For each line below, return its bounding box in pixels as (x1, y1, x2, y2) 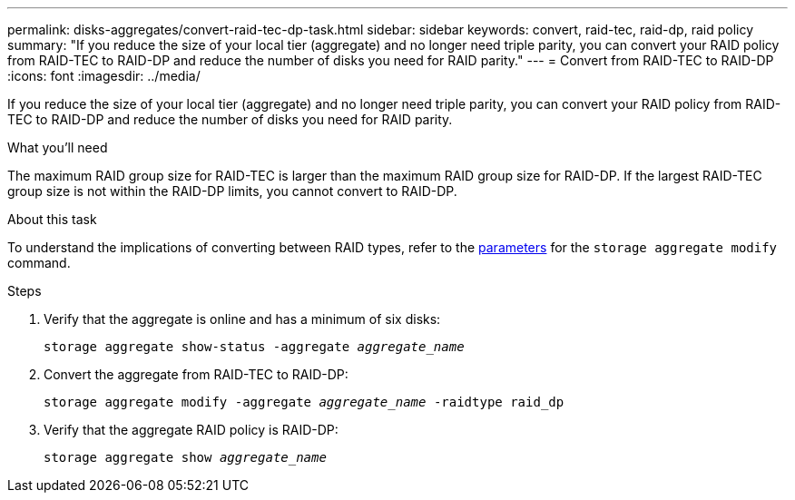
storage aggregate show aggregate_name (44, 450, 327, 465)
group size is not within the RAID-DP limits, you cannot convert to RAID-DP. (7, 183, 457, 199)
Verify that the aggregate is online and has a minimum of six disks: (44, 311, 441, 327)
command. (7, 255, 71, 270)
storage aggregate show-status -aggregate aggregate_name (44, 339, 465, 354)
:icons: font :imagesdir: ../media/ (7, 68, 201, 83)
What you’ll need (7, 140, 108, 155)
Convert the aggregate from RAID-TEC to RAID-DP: (44, 367, 348, 382)
